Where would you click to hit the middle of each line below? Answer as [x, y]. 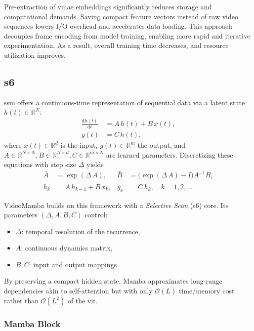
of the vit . [83, 300]
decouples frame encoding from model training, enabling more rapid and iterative [127, 35]
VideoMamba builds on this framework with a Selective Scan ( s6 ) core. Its [116, 205]
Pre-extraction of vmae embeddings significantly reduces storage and [108, 6]
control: [96, 215]
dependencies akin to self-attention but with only [78, 291]
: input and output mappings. [74, 264]
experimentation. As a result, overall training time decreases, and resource [116, 45]
